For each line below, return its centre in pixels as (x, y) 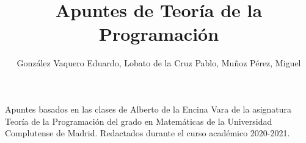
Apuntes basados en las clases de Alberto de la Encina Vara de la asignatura (148, 109)
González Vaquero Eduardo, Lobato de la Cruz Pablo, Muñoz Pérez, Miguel (159, 63)
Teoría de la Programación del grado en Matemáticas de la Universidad (139, 121)
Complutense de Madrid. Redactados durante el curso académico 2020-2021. (148, 133)
